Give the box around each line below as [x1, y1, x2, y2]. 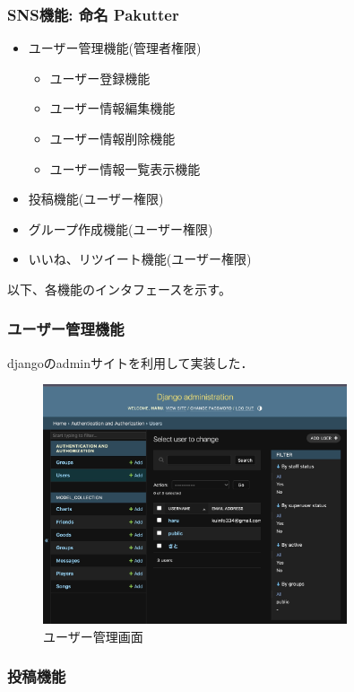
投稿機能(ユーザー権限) [28, 189, 164, 208]
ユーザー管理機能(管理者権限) [28, 39, 202, 57]
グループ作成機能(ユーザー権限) [28, 219, 213, 238]
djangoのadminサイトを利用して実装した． [7, 353, 254, 372]
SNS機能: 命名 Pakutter [7, 3, 179, 25]
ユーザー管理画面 [43, 626, 143, 645]
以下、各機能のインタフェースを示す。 [7, 279, 231, 298]
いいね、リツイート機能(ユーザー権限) [28, 250, 252, 268]
